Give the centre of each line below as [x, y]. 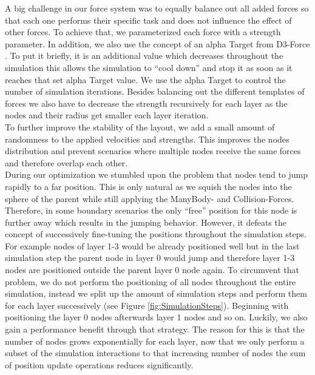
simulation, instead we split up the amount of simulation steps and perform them [156, 293]
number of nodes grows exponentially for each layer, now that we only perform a [155, 341]
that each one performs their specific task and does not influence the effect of [148, 20]
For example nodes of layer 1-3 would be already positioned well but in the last [152, 245]
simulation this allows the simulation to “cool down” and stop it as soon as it [149, 67]
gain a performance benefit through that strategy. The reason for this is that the [155, 329]
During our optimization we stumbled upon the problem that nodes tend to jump [157, 174]
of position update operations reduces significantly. [99, 364]
